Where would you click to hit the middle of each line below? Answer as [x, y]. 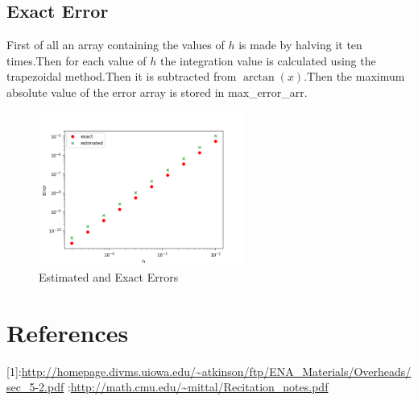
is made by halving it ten [300, 45]
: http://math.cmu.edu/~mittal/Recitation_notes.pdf [198, 387]
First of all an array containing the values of [116, 45]
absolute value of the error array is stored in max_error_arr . [157, 92]
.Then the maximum [354, 76]
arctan [259, 78]
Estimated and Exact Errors [109, 276]
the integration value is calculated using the [268, 60]
